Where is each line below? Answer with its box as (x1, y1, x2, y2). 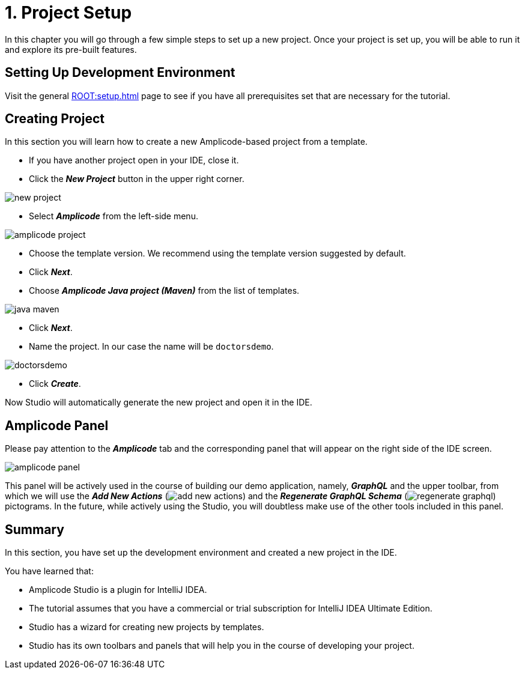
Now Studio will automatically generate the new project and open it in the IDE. (5, 397, 312, 408)
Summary (5, 521, 64, 537)
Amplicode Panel (5, 417, 109, 433)
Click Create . (29, 378, 81, 389)
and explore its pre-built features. (5, 44, 137, 55)
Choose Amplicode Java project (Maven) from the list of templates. (29, 285, 300, 296)
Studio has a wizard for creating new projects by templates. (29, 622, 264, 633)
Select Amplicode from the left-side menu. (29, 211, 198, 222)
